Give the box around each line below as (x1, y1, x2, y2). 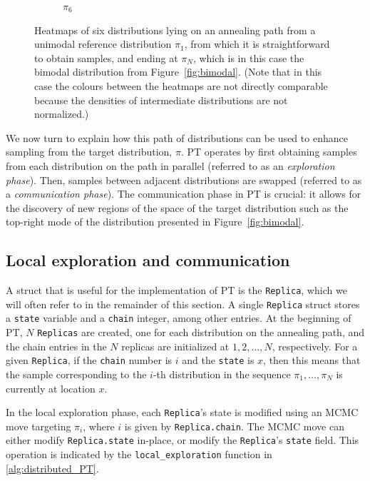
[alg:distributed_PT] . (6, 460, 99, 475)
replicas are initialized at (121, 338, 230, 353)
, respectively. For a (272, 338, 358, 353)
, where (83, 418, 115, 433)
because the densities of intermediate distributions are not (34, 92, 288, 107)
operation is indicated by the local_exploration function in (6, 447, 272, 462)
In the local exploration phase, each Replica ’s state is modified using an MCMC (6, 405, 359, 420)
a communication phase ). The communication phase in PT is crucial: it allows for (6, 186, 361, 201)
